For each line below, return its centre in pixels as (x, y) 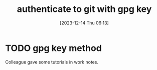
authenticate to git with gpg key (84, 9)
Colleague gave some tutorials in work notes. (52, 62)
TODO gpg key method (53, 48)
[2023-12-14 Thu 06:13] (84, 23)
